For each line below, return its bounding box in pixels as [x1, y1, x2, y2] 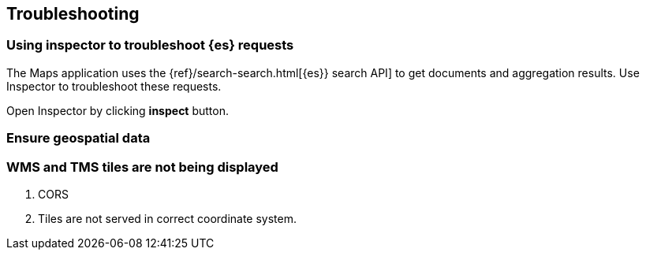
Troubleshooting [6, 4, 140, 24]
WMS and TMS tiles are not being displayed [6, 158, 278, 175]
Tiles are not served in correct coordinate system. [38, 211, 297, 225]
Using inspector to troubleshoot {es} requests [6, 37, 294, 54]
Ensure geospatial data [6, 130, 151, 147]
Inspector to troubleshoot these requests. [6, 79, 222, 93]
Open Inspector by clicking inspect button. [6, 103, 230, 117]
